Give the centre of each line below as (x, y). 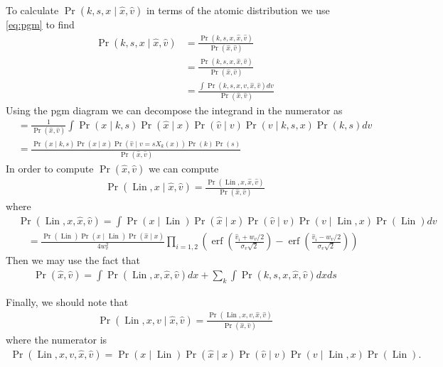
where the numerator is (57, 339)
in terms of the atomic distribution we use (238, 10)
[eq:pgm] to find (40, 24)
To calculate (32, 10)
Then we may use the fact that (73, 260)
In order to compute (50, 168)
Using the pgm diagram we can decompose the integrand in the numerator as (174, 110)
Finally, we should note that (67, 301)
